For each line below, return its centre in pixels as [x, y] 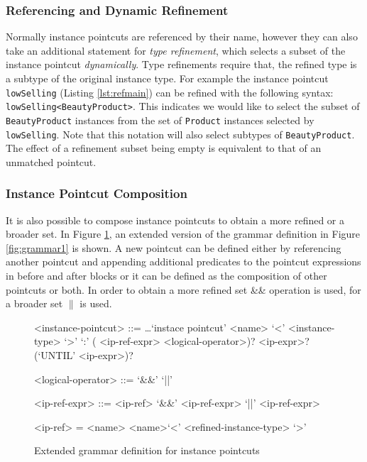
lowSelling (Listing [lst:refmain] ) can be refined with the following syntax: [170, 92]
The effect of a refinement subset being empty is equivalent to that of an [164, 148]
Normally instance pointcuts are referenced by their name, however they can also [182, 37]
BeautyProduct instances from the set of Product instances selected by [160, 120]
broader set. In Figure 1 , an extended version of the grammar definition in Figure [183, 234]
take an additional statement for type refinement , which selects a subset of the [176, 50]
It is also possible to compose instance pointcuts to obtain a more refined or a [175, 220]
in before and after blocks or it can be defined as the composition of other [166, 275]
